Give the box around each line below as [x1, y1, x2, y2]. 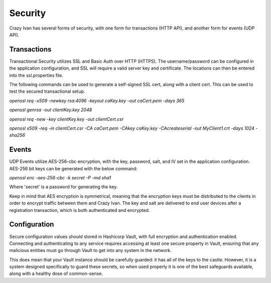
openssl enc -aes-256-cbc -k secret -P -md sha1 [9, 175, 111, 181]
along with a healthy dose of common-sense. [9, 270, 103, 276]
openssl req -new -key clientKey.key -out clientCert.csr [9, 116, 124, 122]
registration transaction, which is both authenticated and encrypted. [9, 207, 150, 213]
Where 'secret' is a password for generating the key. [9, 184, 118, 190]
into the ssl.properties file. [9, 72, 64, 78]
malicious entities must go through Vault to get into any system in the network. [9, 247, 172, 253]
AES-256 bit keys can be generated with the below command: [9, 165, 138, 171]
